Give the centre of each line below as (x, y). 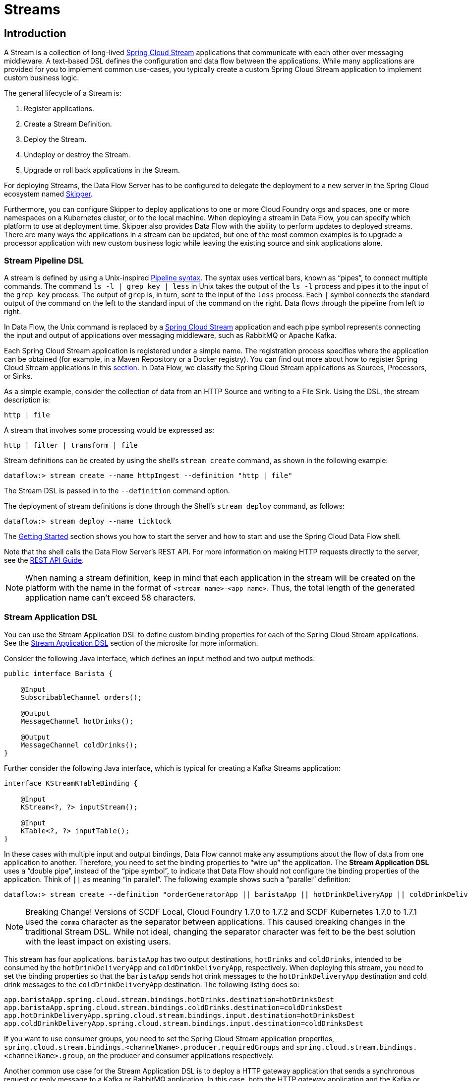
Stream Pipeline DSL (44, 260)
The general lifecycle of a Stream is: (63, 93)
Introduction (35, 33)
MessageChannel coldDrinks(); (79, 745)
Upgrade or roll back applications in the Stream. (102, 170)
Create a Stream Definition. (68, 124)
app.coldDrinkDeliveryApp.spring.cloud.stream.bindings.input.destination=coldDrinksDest (184, 1023)
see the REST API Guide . (44, 560)
